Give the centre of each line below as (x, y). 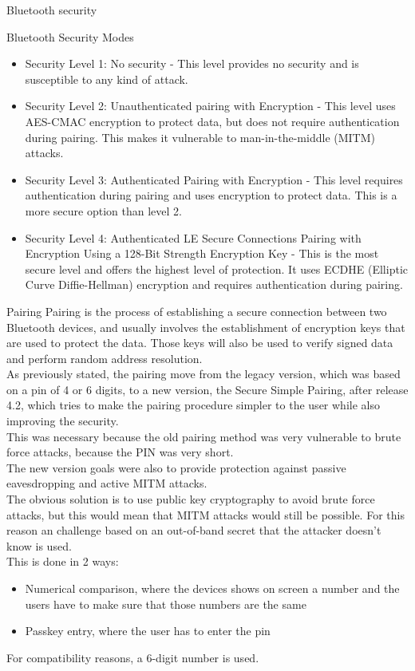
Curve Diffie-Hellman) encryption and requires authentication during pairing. (214, 284)
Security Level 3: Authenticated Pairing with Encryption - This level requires (214, 179)
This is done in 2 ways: (63, 561)
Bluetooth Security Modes (70, 36)
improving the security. (63, 421)
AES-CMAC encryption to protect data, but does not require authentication (212, 121)
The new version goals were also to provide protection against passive (176, 467)
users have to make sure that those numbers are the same (166, 604)
